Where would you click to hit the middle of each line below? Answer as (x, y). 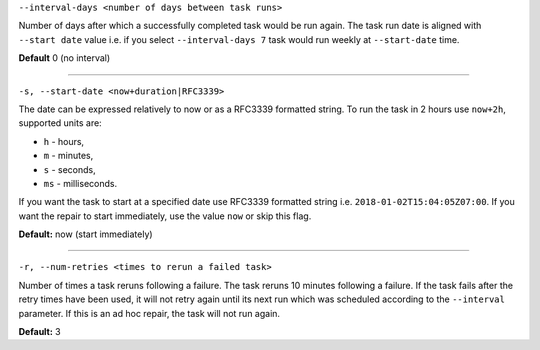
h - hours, (64, 141)
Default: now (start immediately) (86, 234)
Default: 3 (39, 332)
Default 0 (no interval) (64, 58)
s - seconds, (69, 169)
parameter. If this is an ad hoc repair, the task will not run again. (149, 313)
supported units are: (60, 123)
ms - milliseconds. (80, 183)
